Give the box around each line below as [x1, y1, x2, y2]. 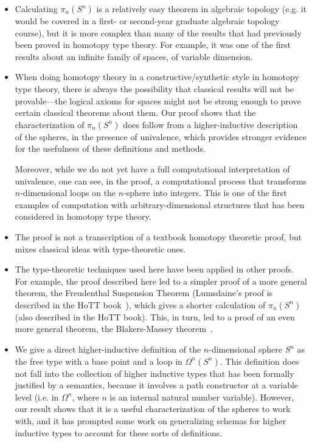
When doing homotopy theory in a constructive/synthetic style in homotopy [15, 70, 299, 83]
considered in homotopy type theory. [15, 210, 151, 223]
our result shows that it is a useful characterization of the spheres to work [15, 402, 291, 415]
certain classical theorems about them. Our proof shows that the [15, 106, 256, 119]
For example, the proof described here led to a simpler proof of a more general [15, 274, 307, 287]
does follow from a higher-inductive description [123, 118, 298, 130]
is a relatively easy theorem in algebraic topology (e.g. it [96, 2, 307, 15]
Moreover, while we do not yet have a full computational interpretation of [15, 162, 290, 175]
